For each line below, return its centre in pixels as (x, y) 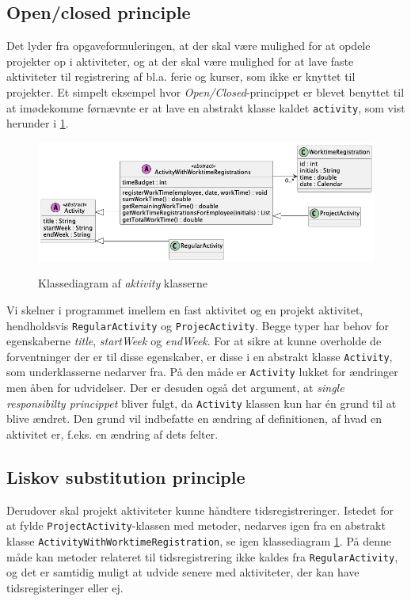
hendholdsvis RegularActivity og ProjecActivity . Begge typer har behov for (198, 325)
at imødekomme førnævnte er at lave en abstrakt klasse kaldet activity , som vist (206, 107)
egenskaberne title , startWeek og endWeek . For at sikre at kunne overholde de (194, 341)
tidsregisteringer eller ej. (65, 587)
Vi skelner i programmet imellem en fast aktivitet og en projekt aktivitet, (185, 309)
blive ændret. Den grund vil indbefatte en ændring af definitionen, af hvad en (194, 418)
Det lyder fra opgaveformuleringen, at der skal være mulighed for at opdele (188, 46)
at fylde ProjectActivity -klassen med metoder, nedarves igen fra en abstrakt (196, 525)
